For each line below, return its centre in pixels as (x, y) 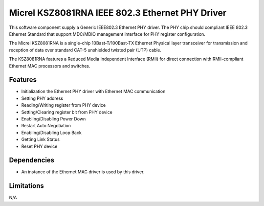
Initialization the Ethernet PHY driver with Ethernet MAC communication (93, 92)
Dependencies (32, 160)
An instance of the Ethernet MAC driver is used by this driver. (83, 172)
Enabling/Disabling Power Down (54, 119)
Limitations (26, 186)
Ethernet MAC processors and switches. (50, 66)
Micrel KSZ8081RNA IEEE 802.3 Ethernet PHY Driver (118, 13)
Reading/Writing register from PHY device (64, 105)
